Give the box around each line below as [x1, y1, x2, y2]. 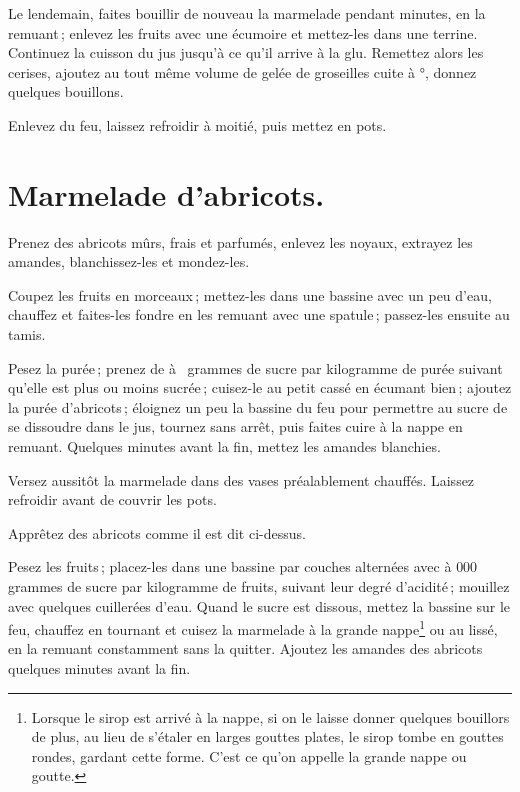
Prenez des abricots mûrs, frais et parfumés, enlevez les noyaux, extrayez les [8, 231, 473, 252]
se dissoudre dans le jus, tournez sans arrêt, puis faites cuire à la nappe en [8, 416, 463, 437]
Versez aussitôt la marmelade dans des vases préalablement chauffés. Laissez [8, 469, 475, 490]
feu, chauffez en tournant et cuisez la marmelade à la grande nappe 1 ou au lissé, [8, 616, 498, 639]
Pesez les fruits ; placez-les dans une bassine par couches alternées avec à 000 [8, 556, 478, 577]
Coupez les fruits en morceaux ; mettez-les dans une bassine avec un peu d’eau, [8, 284, 492, 305]
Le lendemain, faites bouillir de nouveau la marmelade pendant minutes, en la [8, 3, 486, 23]
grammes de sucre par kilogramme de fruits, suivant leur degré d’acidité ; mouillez [8, 576, 510, 596]
